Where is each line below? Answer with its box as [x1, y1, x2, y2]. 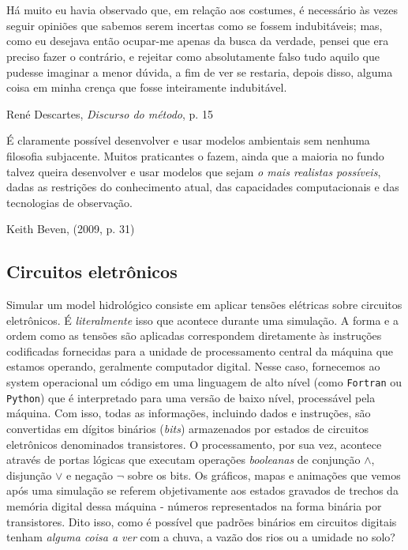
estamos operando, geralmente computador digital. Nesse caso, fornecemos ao [6, 358, 380, 375]
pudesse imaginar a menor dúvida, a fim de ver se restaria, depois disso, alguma [6, 63, 393, 80]
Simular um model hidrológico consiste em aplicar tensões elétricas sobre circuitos [6, 296, 402, 313]
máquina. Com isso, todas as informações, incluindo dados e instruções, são [6, 405, 371, 421]
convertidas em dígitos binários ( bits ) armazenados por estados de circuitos [6, 420, 369, 436]
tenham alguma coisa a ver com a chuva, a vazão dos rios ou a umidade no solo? [6, 529, 395, 545]
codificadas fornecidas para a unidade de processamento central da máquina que [6, 342, 394, 359]
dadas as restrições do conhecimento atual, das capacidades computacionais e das [6, 179, 399, 195]
